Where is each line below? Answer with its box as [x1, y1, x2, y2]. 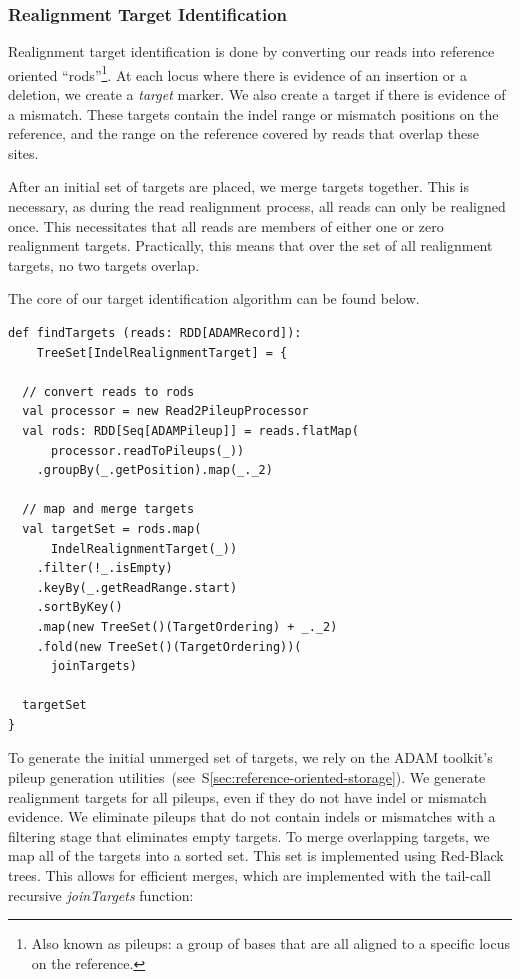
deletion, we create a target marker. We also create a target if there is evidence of [8, 84, 506, 105]
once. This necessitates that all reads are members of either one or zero [8, 215, 444, 236]
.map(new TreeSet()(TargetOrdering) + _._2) [36, 619, 338, 634]
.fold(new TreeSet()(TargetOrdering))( [36, 639, 302, 654]
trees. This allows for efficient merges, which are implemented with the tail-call [8, 865, 491, 886]
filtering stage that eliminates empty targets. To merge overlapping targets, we [8, 825, 490, 846]
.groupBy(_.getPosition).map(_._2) [36, 463, 273, 478]
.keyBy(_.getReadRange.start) [36, 580, 238, 595]
